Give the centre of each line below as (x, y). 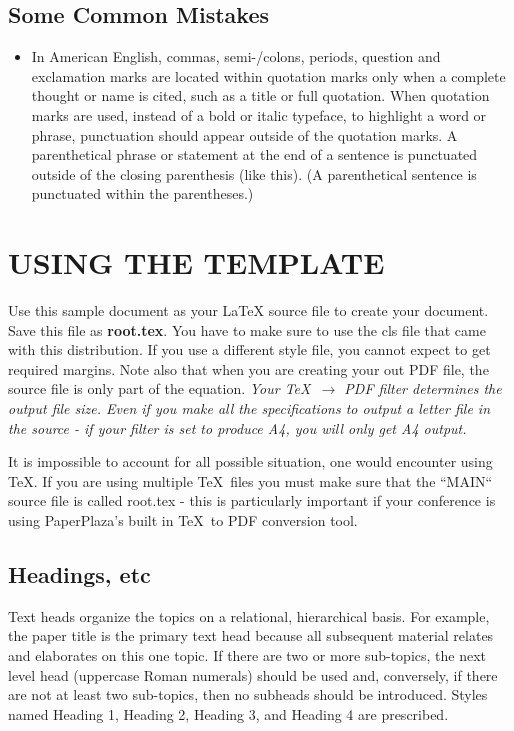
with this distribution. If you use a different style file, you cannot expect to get (249, 349)
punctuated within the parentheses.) (142, 193)
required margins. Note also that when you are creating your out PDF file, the (248, 368)
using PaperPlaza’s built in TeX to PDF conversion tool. (183, 520)
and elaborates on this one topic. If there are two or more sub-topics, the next (247, 655)
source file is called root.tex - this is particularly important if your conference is (252, 500)
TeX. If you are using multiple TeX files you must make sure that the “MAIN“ (250, 480)
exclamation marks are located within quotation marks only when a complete (268, 75)
